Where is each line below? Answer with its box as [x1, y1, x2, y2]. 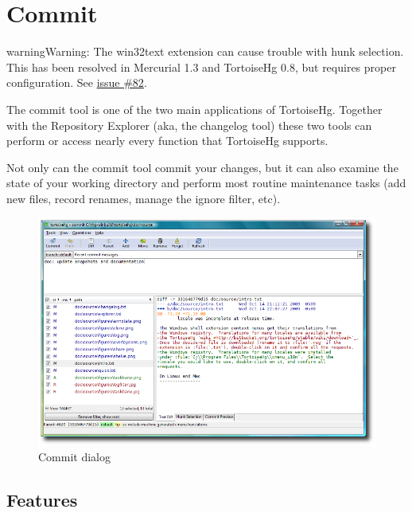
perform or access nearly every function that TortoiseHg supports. [6, 132, 328, 149]
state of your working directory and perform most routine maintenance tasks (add [6, 174, 406, 191]
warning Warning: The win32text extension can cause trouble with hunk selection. [6, 43, 404, 60]
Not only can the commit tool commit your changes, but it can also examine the [6, 159, 398, 175]
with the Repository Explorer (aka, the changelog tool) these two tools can [6, 116, 372, 133]
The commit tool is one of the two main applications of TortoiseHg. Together [6, 100, 383, 117]
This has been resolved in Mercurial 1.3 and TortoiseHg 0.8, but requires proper [6, 58, 396, 75]
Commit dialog [38, 448, 111, 465]
